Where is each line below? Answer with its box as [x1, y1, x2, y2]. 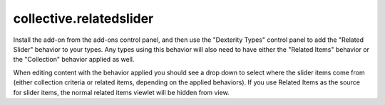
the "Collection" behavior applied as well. [13, 55, 135, 64]
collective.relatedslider [13, 11, 154, 26]
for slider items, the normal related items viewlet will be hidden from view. [13, 88, 230, 96]
